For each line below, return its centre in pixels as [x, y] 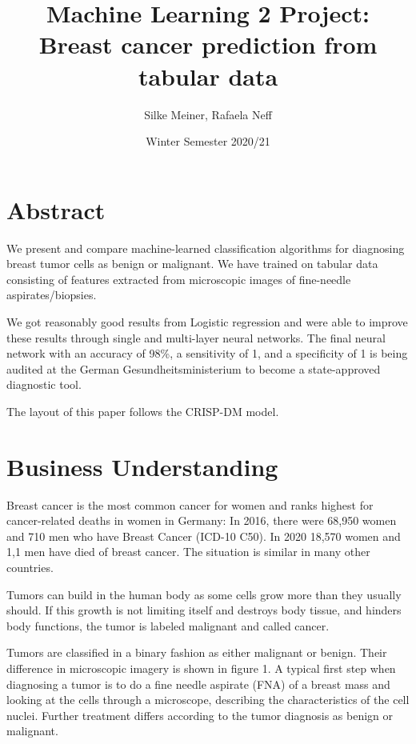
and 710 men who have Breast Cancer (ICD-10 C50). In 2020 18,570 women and [204, 536]
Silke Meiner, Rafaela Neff [208, 114]
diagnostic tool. [44, 384]
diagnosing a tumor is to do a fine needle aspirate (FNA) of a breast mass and [198, 684]
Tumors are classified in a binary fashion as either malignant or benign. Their [197, 652]
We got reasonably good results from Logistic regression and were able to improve [207, 322]
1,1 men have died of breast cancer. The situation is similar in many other [188, 552]
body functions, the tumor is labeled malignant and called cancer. [168, 625]
